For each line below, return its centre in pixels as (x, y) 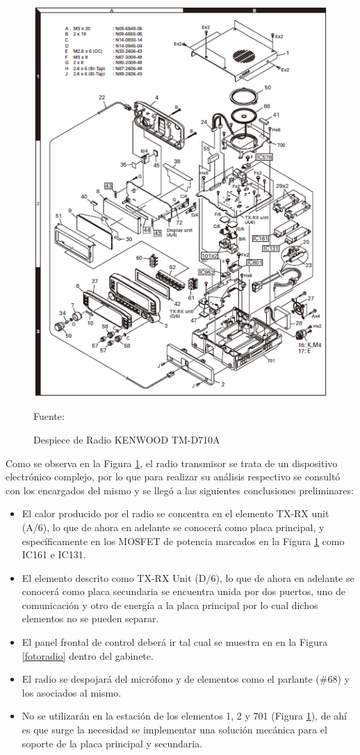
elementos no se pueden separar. (90, 618)
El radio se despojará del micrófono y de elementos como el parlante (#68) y (186, 679)
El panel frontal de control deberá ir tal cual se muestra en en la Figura (175, 642)
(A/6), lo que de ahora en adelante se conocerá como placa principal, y (173, 527)
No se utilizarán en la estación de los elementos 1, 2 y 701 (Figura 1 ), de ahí (184, 716)
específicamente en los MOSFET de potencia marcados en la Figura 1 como (183, 541)
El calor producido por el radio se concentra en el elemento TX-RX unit (175, 513)
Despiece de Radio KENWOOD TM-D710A (127, 439)
